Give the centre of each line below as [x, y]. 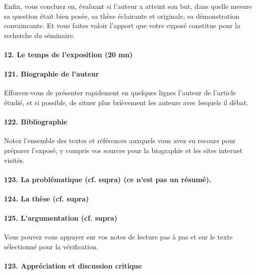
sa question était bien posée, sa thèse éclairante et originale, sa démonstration [122, 16]
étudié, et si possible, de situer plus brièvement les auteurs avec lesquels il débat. [126, 102]
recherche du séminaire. [40, 35]
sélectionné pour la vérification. [51, 246]
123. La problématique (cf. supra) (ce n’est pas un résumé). [108, 179]
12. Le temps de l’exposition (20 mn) [68, 54]
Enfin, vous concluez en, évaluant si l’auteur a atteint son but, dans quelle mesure [128, 6]
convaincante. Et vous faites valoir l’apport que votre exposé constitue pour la [122, 25]
